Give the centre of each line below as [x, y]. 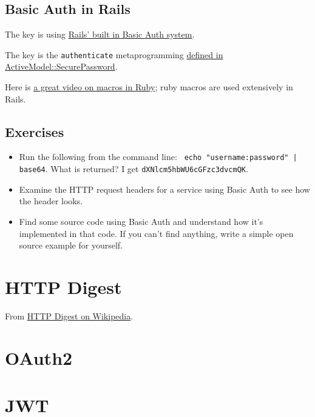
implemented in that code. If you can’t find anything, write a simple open [156, 233]
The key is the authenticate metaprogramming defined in [114, 54]
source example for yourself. [71, 245]
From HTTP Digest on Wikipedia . [69, 315]
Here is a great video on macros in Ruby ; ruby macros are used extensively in [149, 87]
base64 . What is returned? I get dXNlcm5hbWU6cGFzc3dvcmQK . [134, 169]
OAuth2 [39, 357]
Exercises [35, 131]
